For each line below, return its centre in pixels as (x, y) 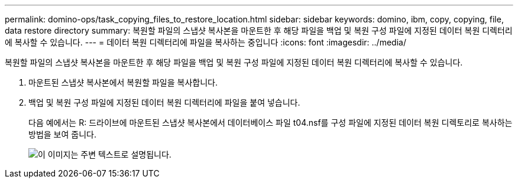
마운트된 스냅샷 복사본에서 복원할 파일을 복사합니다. (123, 82)
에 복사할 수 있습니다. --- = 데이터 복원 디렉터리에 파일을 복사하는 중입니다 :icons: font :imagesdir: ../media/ (205, 42)
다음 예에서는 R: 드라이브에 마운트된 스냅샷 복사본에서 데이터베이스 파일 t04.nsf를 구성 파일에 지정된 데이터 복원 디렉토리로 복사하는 (271, 122)
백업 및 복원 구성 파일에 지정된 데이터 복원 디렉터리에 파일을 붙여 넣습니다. (164, 102)
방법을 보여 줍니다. (62, 134)
